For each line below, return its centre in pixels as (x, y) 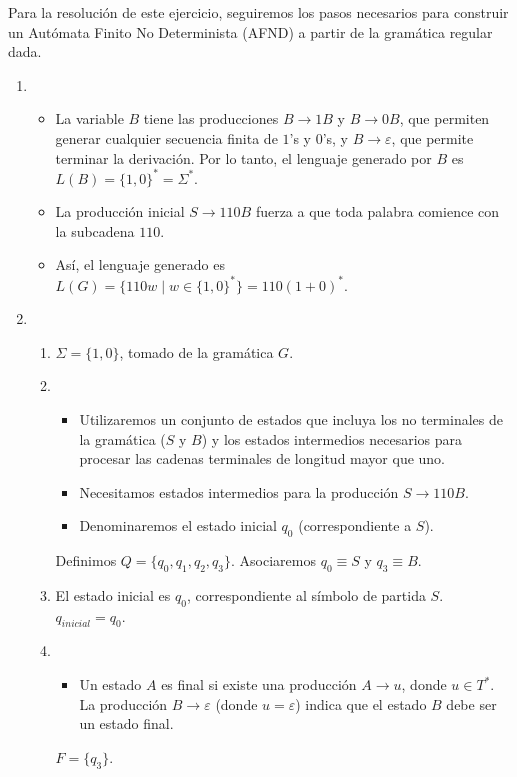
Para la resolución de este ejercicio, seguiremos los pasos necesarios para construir (258, 12)
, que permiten (444, 118)
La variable (89, 118)
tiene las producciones (211, 118)
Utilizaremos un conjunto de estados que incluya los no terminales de (291, 418)
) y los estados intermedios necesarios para (332, 438)
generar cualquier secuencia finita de (166, 137)
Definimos (86, 560)
